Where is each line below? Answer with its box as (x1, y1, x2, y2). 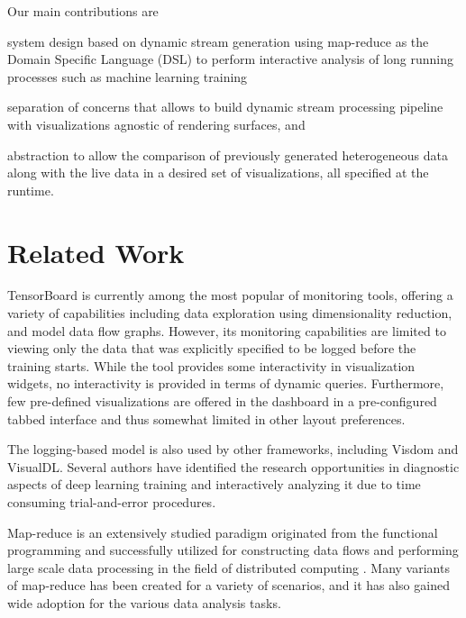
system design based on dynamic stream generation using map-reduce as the (7, 32, 429, 50)
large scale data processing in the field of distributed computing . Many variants (7, 558, 450, 577)
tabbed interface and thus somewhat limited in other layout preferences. (7, 409, 406, 428)
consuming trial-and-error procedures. (7, 493, 216, 511)
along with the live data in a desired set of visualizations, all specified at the (7, 163, 429, 182)
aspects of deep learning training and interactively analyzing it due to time (7, 475, 421, 494)
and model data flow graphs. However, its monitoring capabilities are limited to (7, 321, 446, 340)
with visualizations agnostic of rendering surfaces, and (7, 114, 306, 133)
